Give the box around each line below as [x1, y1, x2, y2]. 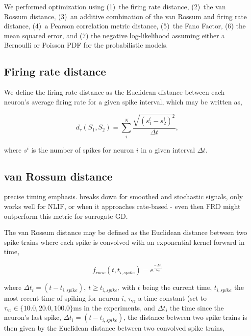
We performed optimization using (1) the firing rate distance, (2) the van [4, 1, 226, 11]
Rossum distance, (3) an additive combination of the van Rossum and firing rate [4, 11, 247, 21]
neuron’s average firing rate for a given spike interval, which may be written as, [4, 96, 242, 106]
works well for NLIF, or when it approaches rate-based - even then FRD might [4, 201, 241, 211]
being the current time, [142, 282, 212, 292]
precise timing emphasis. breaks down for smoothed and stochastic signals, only [4, 191, 243, 202]
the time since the [170, 302, 224, 312]
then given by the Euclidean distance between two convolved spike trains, [4, 323, 225, 333]
